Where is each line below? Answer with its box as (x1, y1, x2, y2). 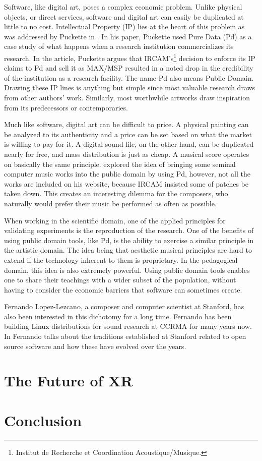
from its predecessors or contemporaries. (4, 102, 128, 112)
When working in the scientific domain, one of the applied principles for (4, 215, 226, 225)
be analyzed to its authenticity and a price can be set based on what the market (4, 129, 252, 139)
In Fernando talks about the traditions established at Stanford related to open (4, 331, 246, 341)
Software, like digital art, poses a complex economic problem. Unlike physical (4, 2, 242, 12)
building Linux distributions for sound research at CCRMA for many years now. (4, 321, 252, 331)
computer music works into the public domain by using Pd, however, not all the (4, 168, 250, 179)
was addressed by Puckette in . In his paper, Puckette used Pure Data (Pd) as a (4, 31, 252, 41)
